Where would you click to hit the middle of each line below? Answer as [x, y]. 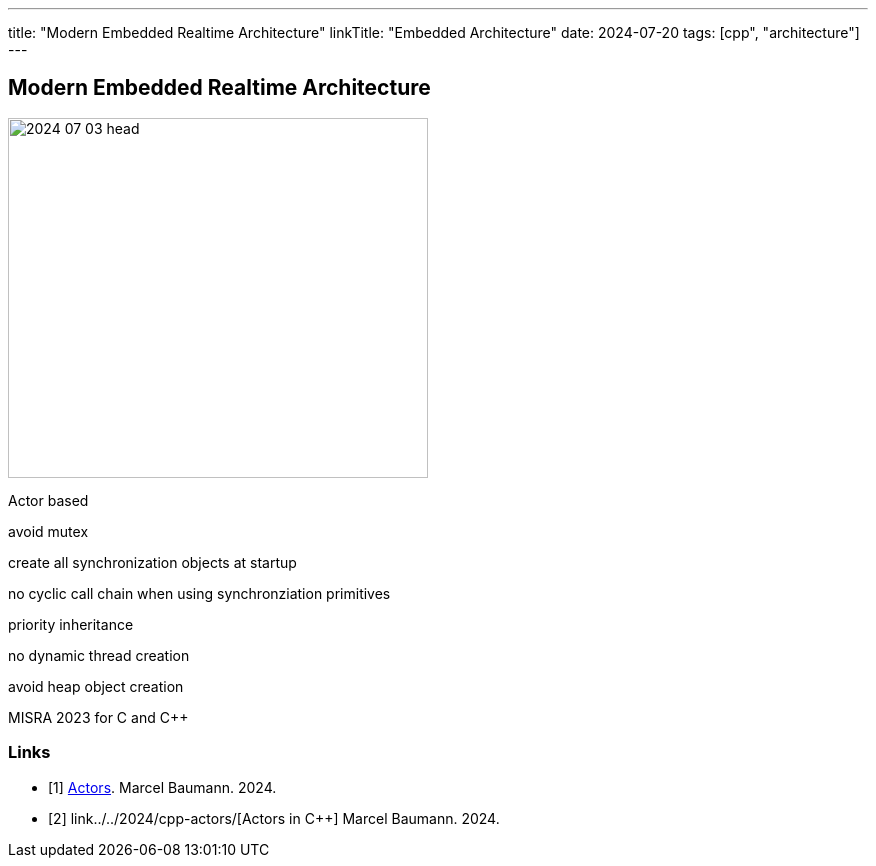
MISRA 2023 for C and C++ [98, 717]
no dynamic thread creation [99, 655]
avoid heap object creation [96, 686]
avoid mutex [48, 531]
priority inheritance [71, 624]
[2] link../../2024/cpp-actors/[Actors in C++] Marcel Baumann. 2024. [274, 818]
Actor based [48, 500]
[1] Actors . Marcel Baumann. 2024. [162, 787]
